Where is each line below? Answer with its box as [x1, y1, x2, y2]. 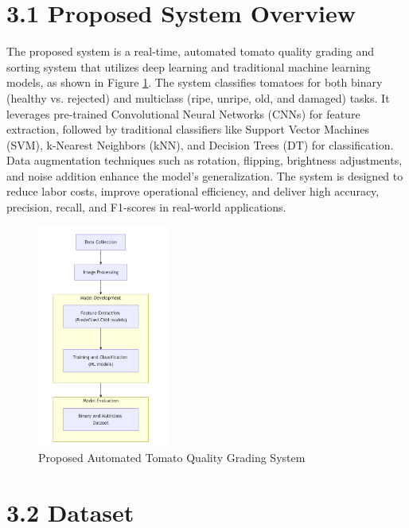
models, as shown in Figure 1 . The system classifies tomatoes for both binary [6, 74, 383, 91]
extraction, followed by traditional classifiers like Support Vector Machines [6, 121, 369, 138]
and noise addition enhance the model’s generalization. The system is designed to [6, 167, 403, 184]
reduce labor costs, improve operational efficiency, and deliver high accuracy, [6, 183, 380, 200]
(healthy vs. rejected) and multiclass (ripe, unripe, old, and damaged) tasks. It [6, 89, 390, 106]
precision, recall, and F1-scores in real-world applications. [6, 199, 286, 215]
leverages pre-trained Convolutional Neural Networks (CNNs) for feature [6, 105, 360, 122]
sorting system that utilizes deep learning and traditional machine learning [6, 58, 371, 75]
